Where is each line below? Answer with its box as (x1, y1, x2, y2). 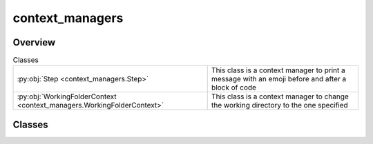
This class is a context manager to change (211, 92, 349, 101)
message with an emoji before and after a (211, 74, 347, 84)
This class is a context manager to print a (211, 65, 345, 75)
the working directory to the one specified (211, 101, 348, 110)
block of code (211, 83, 257, 92)
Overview (12, 37, 56, 48)
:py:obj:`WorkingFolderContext (17, 92, 117, 101)
